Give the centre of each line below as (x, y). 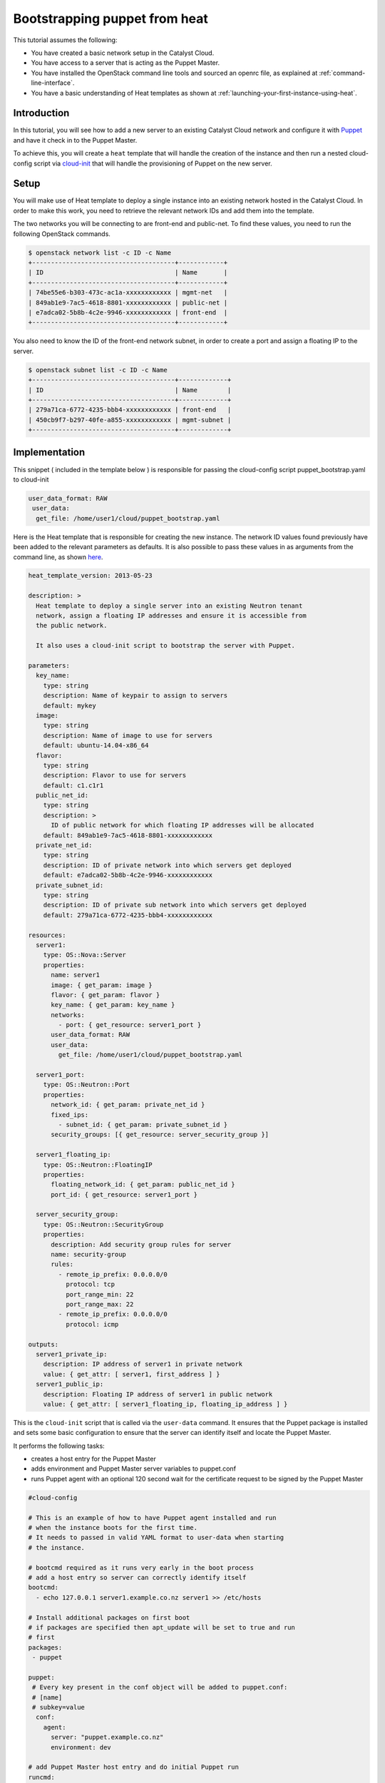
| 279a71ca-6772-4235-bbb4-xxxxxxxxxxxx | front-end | (130, 410)
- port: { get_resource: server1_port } (130, 1025)
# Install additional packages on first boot (109, 1618)
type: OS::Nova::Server (84, 955)
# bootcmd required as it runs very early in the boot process (141, 1568)
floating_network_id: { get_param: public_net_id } (143, 1185)
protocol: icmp (92, 1324)
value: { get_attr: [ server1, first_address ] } (132, 1374)
